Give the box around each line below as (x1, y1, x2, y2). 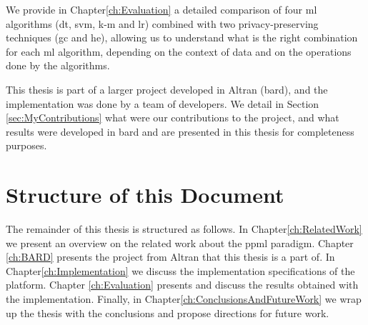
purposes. (6, 138, 47, 153)
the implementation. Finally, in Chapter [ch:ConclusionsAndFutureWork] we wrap (6, 291, 362, 306)
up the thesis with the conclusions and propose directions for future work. (6, 305, 329, 320)
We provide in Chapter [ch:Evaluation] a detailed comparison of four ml (6, 2, 317, 16)
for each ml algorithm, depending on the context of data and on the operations (6, 44, 352, 59)
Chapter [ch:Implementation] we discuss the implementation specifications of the (6, 263, 355, 278)
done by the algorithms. (6, 58, 110, 73)
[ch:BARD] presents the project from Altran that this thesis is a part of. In (6, 249, 335, 264)
